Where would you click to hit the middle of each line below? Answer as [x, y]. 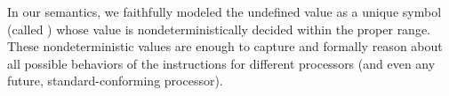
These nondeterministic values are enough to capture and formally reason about [225, 46]
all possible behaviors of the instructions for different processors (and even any [221, 63]
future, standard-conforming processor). [115, 81]
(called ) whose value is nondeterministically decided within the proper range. [219, 29]
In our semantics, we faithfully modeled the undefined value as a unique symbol [224, 11]
